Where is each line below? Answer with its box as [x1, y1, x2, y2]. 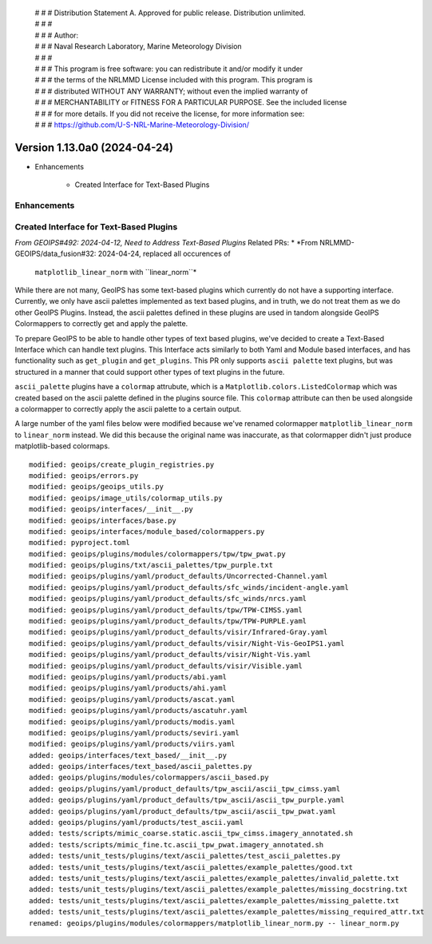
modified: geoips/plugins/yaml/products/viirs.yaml [29, 739, 236, 749]
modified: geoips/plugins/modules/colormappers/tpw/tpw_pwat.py [29, 549, 287, 559]
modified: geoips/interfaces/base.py [29, 516, 177, 525]
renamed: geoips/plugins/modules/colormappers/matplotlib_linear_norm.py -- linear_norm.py [29, 918, 399, 927]
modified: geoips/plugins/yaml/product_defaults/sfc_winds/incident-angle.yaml [29, 583, 349, 591]
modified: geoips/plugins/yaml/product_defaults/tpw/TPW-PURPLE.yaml [29, 616, 307, 626]
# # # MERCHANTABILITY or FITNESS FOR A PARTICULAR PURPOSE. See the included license [34, 98, 347, 107]
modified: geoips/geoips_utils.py [29, 482, 164, 492]
